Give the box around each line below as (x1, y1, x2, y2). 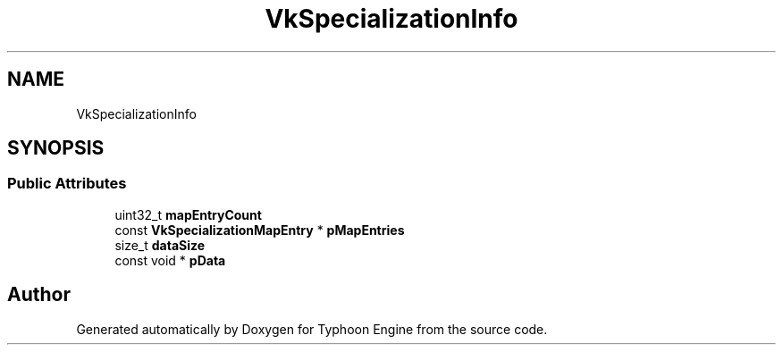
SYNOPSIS (7, 137, 105, 160)
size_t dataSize (114, 237, 206, 253)
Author (7, 283, 71, 306)
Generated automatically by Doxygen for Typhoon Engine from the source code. (76, 321, 548, 337)
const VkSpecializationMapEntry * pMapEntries (114, 222, 405, 238)
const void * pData (114, 252, 226, 268)
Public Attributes (7, 174, 127, 193)
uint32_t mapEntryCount (114, 206, 262, 222)
